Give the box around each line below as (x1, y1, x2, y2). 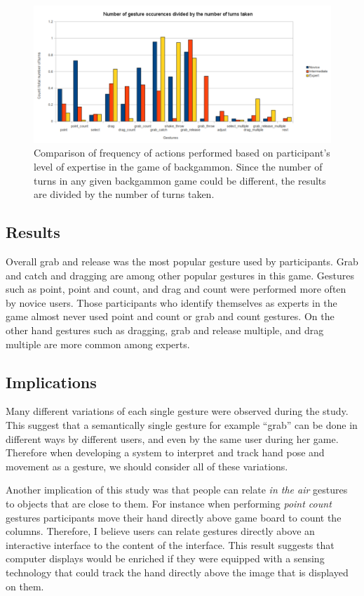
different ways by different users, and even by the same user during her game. (6, 431, 339, 446)
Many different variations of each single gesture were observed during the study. (6, 404, 349, 418)
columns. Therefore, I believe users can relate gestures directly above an (6, 524, 315, 538)
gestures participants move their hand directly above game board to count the (6, 510, 342, 524)
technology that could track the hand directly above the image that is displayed (6, 564, 349, 579)
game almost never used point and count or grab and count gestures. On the (6, 309, 335, 324)
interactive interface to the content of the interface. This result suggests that (6, 537, 335, 552)
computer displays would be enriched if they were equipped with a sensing (6, 551, 325, 566)
